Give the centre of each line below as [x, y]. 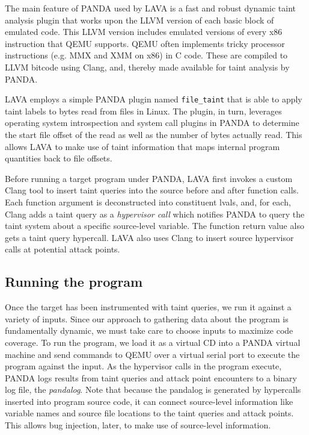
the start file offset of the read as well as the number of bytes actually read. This [154, 134]
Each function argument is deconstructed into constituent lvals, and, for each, [148, 202]
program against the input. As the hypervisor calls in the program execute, [143, 366]
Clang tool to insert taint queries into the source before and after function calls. [152, 190]
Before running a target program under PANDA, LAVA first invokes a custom [149, 178]
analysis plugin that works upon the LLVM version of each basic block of [139, 20]
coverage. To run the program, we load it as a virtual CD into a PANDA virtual [153, 342]
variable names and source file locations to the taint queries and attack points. [149, 413]
